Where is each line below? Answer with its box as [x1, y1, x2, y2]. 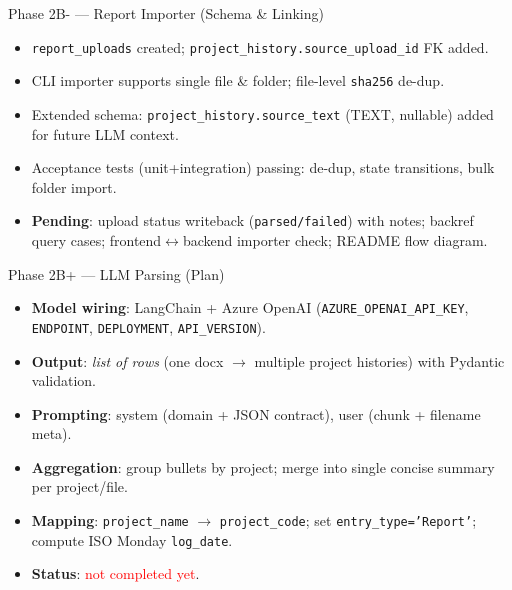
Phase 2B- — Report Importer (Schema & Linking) [8, 3, 324, 23]
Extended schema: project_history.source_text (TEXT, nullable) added [31, 103, 494, 124]
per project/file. [31, 476, 128, 497]
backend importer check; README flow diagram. [182, 230, 488, 250]
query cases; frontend [31, 230, 162, 250]
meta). [31, 423, 72, 444]
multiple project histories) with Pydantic [254, 350, 505, 371]
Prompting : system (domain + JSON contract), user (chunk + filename [31, 403, 481, 424]
